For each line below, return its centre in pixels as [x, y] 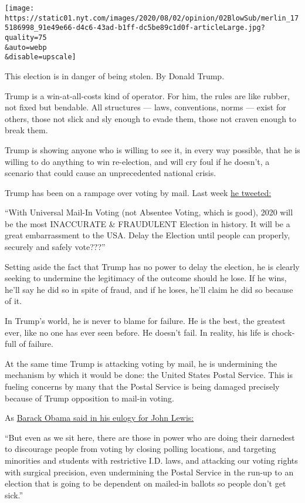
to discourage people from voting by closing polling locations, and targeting [140, 449]
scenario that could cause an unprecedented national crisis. [111, 173]
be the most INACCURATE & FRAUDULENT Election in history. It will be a [148, 223]
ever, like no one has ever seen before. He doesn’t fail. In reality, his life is [137, 332]
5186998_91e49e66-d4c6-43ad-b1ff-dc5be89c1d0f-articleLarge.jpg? [135, 28]
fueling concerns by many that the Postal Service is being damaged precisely [142, 386]
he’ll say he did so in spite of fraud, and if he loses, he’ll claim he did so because [149, 289]
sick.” [14, 494]
